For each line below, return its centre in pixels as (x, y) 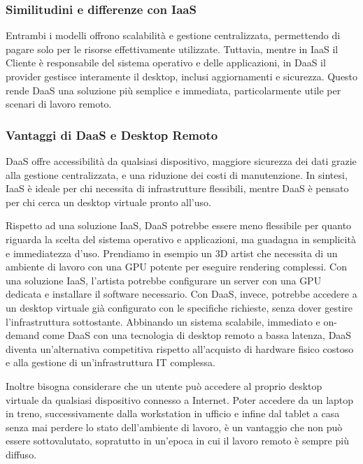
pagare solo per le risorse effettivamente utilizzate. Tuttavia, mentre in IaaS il (172, 49)
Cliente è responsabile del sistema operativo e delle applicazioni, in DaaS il (166, 63)
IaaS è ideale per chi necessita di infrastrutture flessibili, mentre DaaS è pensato (177, 188)
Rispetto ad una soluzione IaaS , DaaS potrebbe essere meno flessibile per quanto (179, 225)
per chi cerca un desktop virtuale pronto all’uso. (108, 202)
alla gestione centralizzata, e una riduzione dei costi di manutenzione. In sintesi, (177, 174)
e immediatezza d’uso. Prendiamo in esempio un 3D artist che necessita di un (172, 253)
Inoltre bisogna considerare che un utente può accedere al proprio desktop (164, 385)
